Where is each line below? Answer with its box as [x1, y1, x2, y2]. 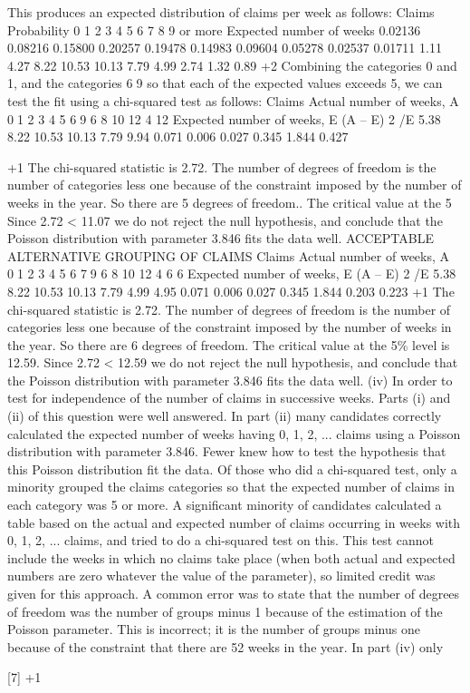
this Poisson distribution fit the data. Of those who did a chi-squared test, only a [7, 459, 457, 478]
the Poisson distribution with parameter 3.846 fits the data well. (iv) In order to [7, 370, 453, 389]
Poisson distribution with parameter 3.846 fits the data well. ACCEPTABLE [7, 229, 435, 248]
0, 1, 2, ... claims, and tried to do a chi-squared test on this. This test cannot [7, 531, 435, 550]
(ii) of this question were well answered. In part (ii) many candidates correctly [7, 406, 442, 425]
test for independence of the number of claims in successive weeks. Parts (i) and [7, 388, 451, 407]
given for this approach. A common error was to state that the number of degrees [7, 584, 460, 602]
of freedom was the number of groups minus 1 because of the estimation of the [7, 601, 443, 620]
